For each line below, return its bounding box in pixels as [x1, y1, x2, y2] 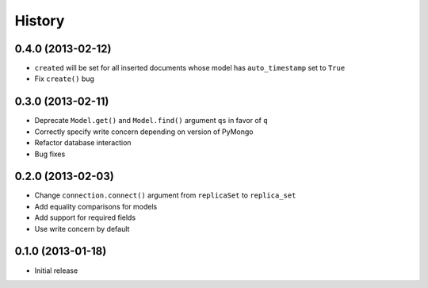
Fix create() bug [34, 74, 95, 83]
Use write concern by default [34, 224, 130, 233]
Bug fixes [34, 149, 66, 159]
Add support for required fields [34, 213, 136, 222]
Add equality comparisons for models [34, 202, 158, 211]
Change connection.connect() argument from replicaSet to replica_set [34, 190, 296, 200]
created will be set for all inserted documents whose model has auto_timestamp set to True [34, 63, 346, 73]
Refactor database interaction [34, 138, 132, 148]
